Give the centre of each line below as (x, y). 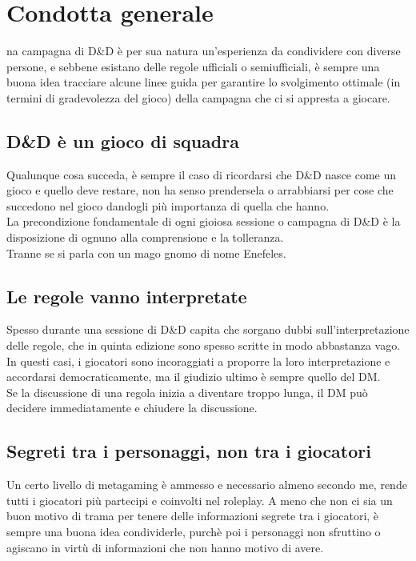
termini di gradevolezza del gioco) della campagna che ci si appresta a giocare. (198, 97)
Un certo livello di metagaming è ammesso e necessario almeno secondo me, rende (207, 485)
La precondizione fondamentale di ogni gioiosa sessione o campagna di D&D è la (204, 221)
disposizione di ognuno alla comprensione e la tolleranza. (145, 237)
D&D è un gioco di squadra (123, 140)
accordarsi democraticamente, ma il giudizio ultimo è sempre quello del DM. (194, 377)
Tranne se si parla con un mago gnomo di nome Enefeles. (146, 252)
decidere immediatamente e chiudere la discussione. (132, 408)
